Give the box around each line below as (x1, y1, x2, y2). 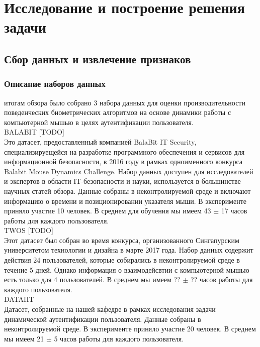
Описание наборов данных (4, 77, 106, 90)
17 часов (221, 205, 247, 216)
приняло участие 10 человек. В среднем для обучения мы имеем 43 (4, 205, 211, 216)
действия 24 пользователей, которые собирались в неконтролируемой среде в (4, 255, 240, 265)
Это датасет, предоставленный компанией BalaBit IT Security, (4, 136, 197, 147)
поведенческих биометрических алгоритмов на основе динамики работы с (4, 107, 231, 118)
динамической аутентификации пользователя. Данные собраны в (4, 313, 201, 324)
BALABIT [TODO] (4, 127, 64, 137)
